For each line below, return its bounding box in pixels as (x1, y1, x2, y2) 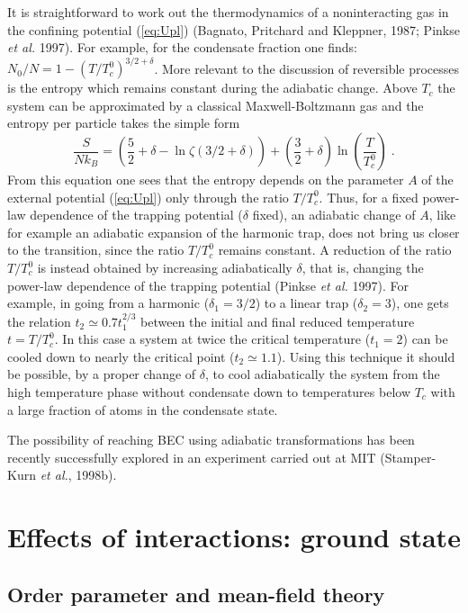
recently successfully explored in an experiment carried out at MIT (7, 447, 376, 466)
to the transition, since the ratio (7, 240, 184, 259)
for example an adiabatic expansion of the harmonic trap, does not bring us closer (7, 222, 460, 241)
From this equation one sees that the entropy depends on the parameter (7, 170, 404, 189)
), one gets (391, 293, 449, 312)
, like (428, 205, 456, 224)
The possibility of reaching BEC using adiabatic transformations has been (7, 430, 415, 449)
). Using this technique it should (276, 347, 455, 365)
